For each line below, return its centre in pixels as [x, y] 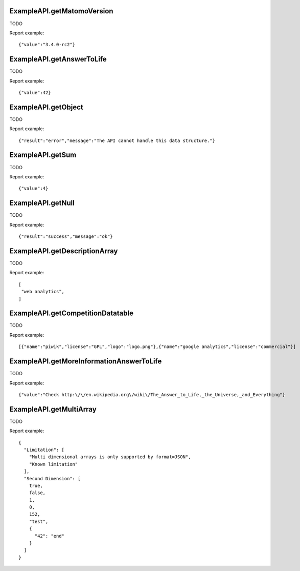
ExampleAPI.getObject [47, 107]
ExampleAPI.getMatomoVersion [61, 11]
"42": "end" [50, 536]
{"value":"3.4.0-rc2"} [47, 45]
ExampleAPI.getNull [42, 203]
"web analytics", [43, 292]
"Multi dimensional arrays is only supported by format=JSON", [110, 457]
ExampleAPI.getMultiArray [53, 409]
